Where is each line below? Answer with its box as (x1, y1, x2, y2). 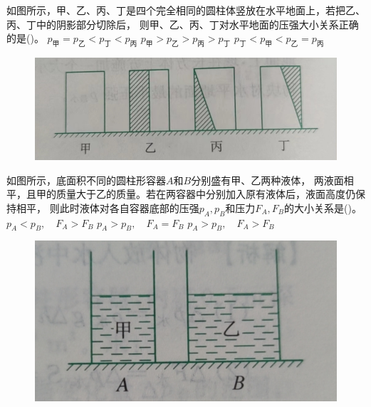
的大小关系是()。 (283, 200, 362, 215)
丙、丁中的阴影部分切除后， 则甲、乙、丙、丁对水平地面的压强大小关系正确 (6, 16, 359, 31)
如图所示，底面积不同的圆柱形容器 (6, 172, 166, 187)
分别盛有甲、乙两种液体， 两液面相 (191, 172, 354, 187)
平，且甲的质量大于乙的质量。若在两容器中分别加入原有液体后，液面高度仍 (6, 186, 355, 201)
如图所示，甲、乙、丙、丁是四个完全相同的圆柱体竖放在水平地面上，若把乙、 (6, 3, 365, 17)
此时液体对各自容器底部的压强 (59, 200, 199, 215)
